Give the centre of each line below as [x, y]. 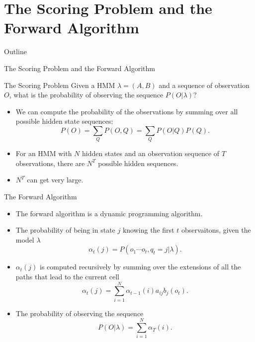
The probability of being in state [65, 230]
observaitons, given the [216, 230]
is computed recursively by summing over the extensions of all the [140, 267]
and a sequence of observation [204, 85]
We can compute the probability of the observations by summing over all [127, 111]
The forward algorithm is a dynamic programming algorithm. [109, 213]
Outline [15, 51]
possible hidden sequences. [138, 163]
